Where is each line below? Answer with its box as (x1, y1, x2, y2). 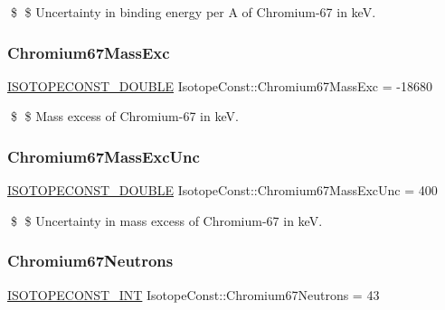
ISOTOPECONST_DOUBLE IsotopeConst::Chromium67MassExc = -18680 (7, 76, 432, 95)
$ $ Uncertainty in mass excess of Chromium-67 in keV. (10, 211, 323, 230)
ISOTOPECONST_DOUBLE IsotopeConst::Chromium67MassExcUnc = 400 (7, 181, 438, 200)
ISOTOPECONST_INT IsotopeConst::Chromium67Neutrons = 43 (7, 285, 380, 304)
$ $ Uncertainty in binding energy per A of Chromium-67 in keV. (10, 3, 376, 21)
